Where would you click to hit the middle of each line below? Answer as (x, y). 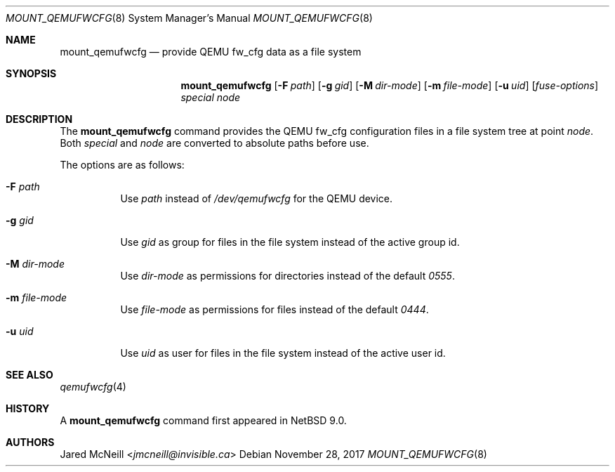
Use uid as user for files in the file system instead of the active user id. (283, 353)
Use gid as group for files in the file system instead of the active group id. (290, 242)
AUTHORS (30, 442)
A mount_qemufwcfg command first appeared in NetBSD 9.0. (203, 420)
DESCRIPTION (39, 119)
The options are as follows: (122, 165)
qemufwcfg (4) (93, 387)
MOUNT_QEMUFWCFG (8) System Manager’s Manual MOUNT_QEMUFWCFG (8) (189, 18)
